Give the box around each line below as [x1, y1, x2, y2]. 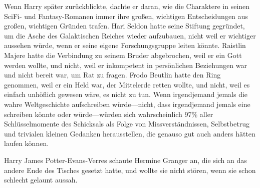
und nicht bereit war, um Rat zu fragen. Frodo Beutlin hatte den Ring [4, 69, 221, 80]
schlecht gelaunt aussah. [4, 174, 78, 185]
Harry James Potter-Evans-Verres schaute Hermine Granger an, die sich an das [4, 154, 247, 165]
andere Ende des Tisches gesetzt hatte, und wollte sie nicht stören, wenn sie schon [4, 164, 256, 175]
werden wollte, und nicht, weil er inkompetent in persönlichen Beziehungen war [4, 59, 247, 70]
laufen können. [4, 138, 49, 148]
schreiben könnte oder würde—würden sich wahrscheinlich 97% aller [4, 108, 213, 119]
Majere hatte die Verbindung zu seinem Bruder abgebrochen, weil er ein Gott [4, 49, 242, 60]
